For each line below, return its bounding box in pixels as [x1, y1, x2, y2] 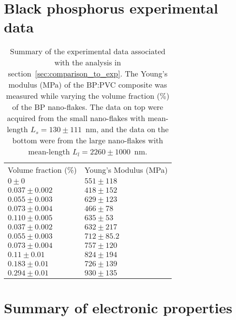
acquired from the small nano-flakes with [7, 112, 146, 124]
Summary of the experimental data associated [10, 46, 165, 57]
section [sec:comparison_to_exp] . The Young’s [8, 68, 168, 79]
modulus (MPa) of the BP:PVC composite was [8, 79, 167, 91]
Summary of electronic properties [4, 297, 233, 317]
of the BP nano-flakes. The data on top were [12, 101, 163, 113]
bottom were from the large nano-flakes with [12, 135, 163, 146]
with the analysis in [54, 57, 121, 68]
